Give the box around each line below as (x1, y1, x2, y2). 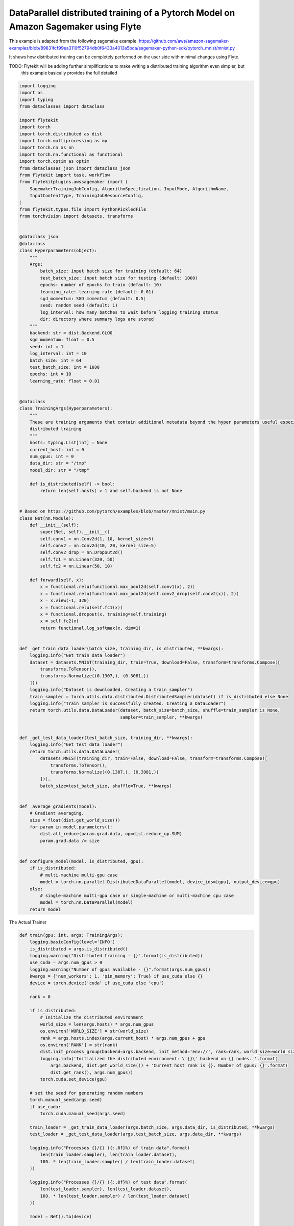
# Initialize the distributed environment (40, 1015, 144, 1020)
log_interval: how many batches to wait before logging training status (40, 309, 219, 315)
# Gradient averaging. (29, 811, 84, 816)
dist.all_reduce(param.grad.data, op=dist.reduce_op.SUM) (40, 831, 182, 837)
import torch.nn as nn (19, 145, 74, 151)
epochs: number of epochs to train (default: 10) (40, 282, 162, 288)
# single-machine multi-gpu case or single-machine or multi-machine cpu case (40, 893, 234, 898)
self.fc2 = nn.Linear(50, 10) (40, 563, 113, 569)
